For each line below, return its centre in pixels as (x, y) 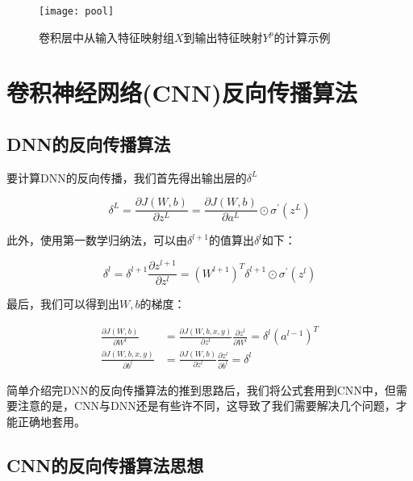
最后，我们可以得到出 (63, 304)
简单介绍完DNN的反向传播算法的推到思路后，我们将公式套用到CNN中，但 (201, 389)
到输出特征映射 (223, 37)
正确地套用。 (51, 421)
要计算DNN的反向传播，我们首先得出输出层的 (127, 177)
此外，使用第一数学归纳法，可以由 (97, 240)
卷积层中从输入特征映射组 (106, 37)
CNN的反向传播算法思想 (105, 464)
